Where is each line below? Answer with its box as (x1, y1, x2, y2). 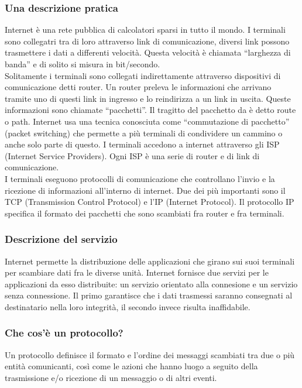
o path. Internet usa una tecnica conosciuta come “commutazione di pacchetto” (5, 115, 290, 127)
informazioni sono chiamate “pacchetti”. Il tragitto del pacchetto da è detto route (5, 104, 296, 116)
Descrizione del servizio (5, 232, 118, 246)
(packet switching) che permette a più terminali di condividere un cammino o (5, 126, 283, 139)
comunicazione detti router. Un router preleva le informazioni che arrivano (5, 81, 272, 93)
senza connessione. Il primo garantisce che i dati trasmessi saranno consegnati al (5, 289, 293, 301)
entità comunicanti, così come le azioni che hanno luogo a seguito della (5, 360, 258, 372)
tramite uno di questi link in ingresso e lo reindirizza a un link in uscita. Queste (5, 92, 291, 104)
